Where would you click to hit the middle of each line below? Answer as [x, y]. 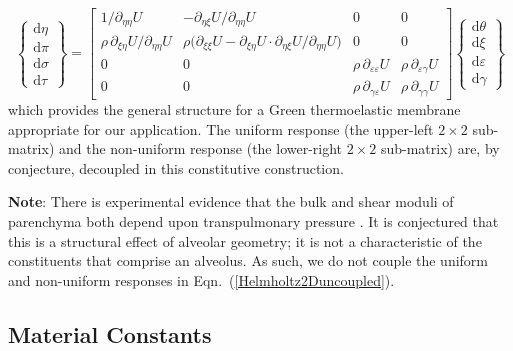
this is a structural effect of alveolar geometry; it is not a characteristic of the [245, 240]
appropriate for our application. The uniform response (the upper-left [221, 128]
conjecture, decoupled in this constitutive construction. [176, 167]
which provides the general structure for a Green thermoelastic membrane [234, 108]
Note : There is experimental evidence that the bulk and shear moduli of [231, 201]
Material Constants [110, 333]
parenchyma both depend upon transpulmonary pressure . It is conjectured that [253, 220]
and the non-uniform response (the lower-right [200, 148]
